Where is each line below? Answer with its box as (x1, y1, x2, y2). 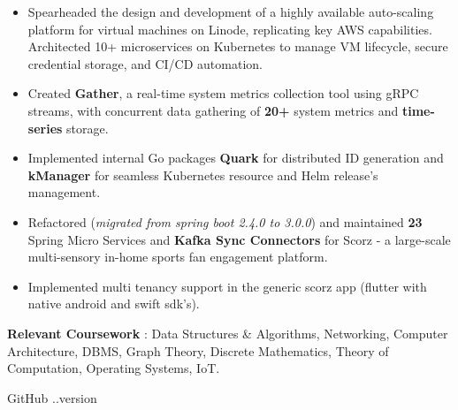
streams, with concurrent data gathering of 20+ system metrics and (27, 101, 399, 119)
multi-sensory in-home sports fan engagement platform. (27, 247, 328, 266)
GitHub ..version (7, 388, 97, 406)
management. (27, 183, 101, 201)
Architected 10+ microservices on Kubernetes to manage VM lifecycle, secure (27, 37, 448, 56)
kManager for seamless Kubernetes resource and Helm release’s (27, 165, 378, 184)
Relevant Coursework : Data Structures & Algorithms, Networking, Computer (7, 323, 448, 342)
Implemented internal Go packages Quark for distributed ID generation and (27, 148, 444, 167)
